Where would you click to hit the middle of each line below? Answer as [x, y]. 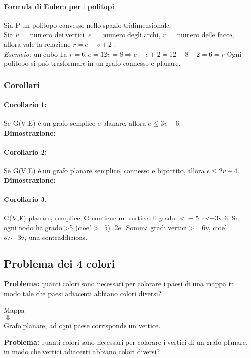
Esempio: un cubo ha [36, 53]
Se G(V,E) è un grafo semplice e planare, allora [75, 123]
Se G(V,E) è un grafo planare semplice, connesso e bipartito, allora [104, 170]
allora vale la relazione [37, 44]
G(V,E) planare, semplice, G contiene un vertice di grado [90, 218]
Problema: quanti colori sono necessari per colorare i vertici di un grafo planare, [126, 342]
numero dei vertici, [58, 34]
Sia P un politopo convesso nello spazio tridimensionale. [88, 25]
